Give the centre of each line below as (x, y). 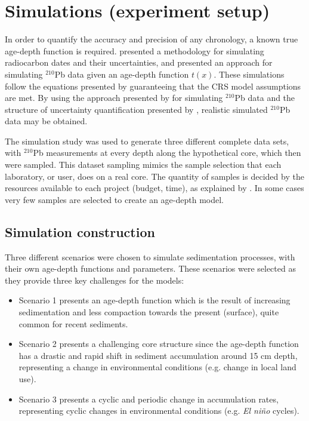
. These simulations (249, 74)
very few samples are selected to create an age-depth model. (114, 199)
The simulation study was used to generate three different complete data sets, (147, 141)
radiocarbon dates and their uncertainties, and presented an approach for (139, 62)
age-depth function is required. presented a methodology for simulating (135, 50)
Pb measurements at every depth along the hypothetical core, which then (167, 153)
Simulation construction (80, 231)
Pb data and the (265, 98)
